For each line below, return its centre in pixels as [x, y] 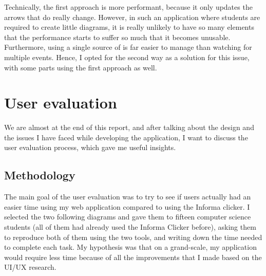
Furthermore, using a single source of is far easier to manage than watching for [128, 47]
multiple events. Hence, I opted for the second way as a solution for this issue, [127, 57]
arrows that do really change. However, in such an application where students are [132, 17]
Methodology [40, 175]
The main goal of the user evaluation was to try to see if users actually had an [128, 197]
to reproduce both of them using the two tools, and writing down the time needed [133, 237]
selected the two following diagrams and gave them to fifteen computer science [128, 217]
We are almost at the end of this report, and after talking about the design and [129, 127]
